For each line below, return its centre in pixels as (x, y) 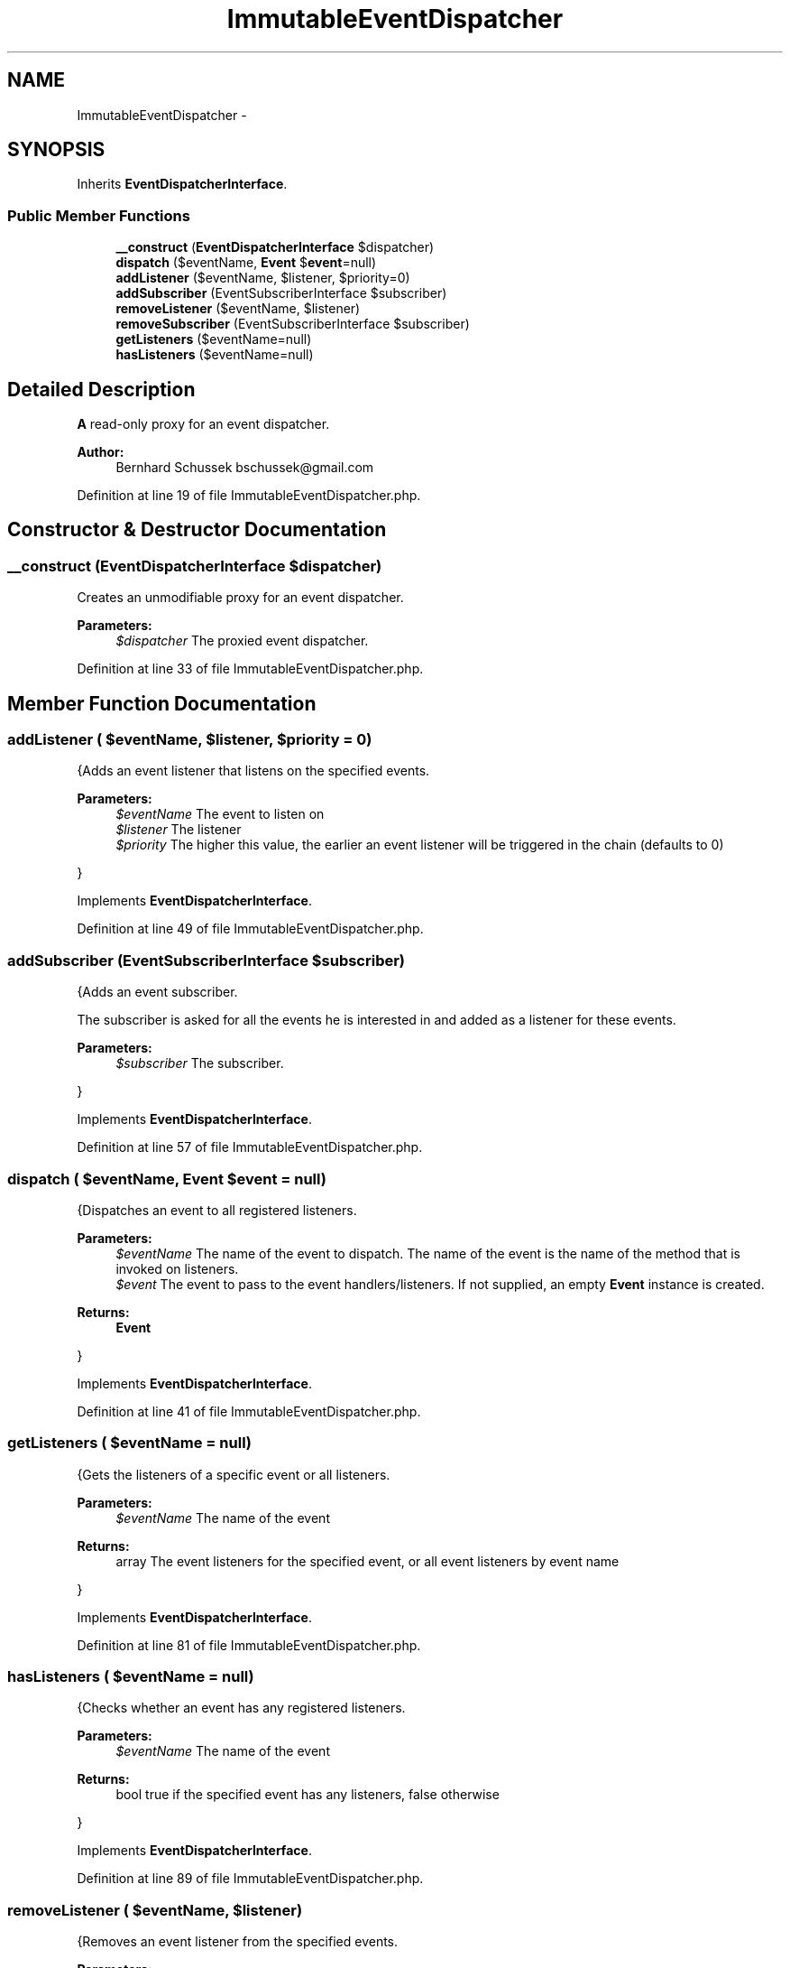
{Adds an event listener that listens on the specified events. (253, 771)
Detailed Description (101, 389)
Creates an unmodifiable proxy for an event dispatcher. (240, 598)
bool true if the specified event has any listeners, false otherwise (308, 1795)
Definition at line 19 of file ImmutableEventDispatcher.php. (249, 496)
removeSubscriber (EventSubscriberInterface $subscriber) (293, 324)
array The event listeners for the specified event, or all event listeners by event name (367, 1561)
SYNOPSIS (56, 150)
